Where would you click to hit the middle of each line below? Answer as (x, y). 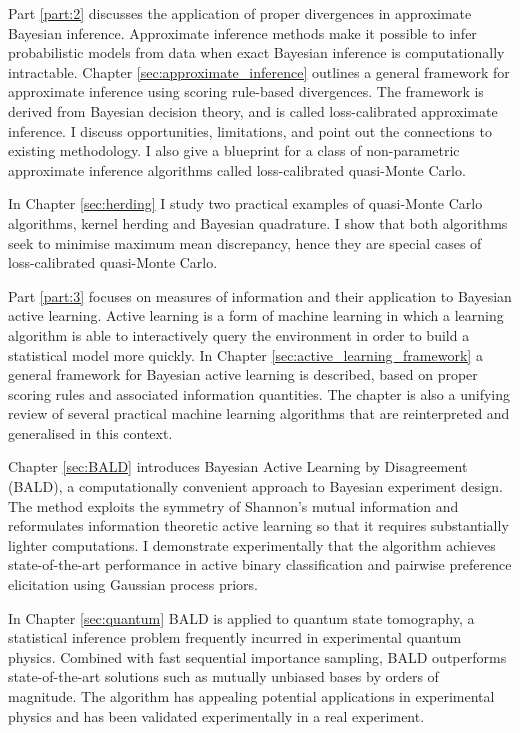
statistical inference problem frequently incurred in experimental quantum (235, 637)
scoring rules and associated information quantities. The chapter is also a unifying (259, 393)
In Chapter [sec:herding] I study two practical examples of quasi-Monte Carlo (245, 203)
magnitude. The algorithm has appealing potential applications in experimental (251, 696)
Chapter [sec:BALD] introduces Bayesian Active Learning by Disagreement (238, 466)
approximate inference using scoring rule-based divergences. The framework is (246, 91)
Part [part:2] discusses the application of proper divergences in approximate (240, 13)
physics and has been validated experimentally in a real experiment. (216, 715)
